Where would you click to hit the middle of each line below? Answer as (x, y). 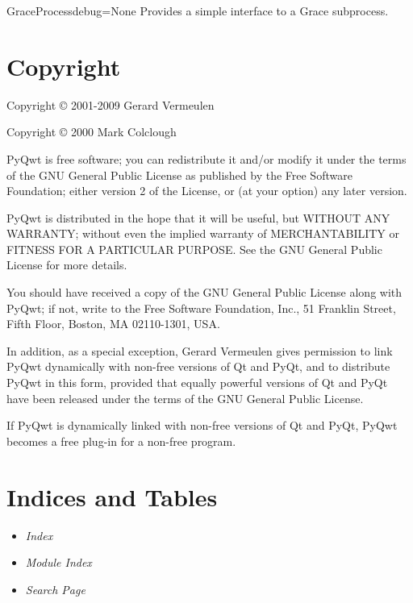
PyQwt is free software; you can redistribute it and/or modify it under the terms (206, 158)
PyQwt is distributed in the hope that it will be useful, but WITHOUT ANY (198, 217)
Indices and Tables (112, 496)
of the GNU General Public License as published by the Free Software (179, 175)
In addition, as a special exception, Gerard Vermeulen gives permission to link (200, 350)
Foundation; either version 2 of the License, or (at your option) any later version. (207, 191)
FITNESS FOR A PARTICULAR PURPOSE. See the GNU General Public (194, 249)
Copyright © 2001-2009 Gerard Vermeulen (111, 104)
